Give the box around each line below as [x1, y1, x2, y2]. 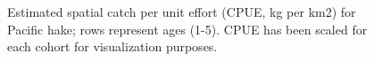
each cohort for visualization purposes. [7, 37, 218, 56]
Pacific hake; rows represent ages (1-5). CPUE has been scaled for [7, 19, 368, 38]
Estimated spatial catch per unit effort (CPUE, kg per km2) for [7, 3, 356, 20]
